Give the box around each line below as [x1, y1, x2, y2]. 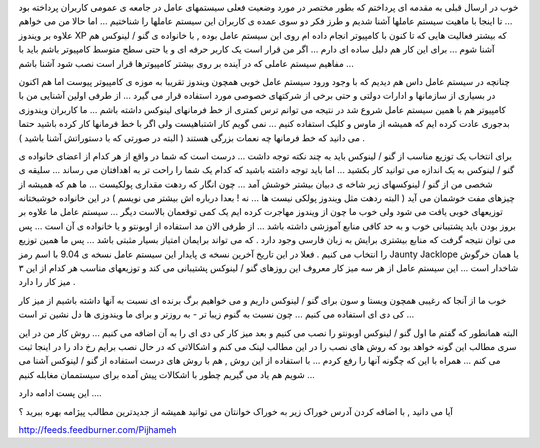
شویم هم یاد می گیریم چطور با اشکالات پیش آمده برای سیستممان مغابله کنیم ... [18, 368, 315, 380]
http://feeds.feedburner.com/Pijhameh [18, 423, 177, 435]
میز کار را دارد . [18, 276, 76, 288]
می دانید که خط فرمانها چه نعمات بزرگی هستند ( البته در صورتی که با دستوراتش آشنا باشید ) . [18, 131, 365, 144]
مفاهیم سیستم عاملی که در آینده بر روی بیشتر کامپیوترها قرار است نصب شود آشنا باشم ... [18, 57, 354, 69]
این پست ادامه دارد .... [18, 387, 102, 399]
